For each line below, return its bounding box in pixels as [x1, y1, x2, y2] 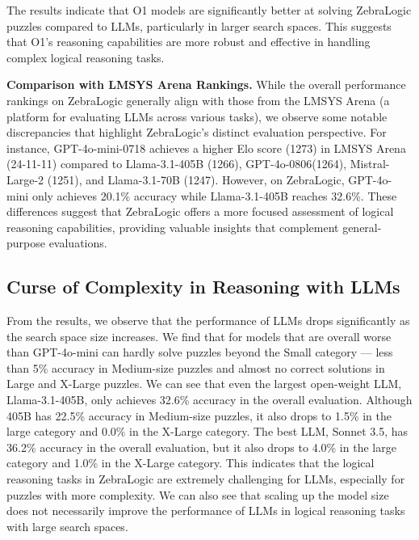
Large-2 [6, 171, 44, 188]
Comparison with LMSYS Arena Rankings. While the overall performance [6, 76, 406, 93]
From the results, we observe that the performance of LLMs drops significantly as [6, 312, 410, 329]
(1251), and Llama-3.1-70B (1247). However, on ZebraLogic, [47, 171, 345, 188]
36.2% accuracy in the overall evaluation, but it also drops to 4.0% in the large [6, 438, 396, 455]
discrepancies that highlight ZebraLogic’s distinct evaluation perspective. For [6, 124, 387, 141]
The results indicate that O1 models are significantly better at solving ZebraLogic [6, 2, 412, 18]
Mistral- [350, 155, 390, 172]
